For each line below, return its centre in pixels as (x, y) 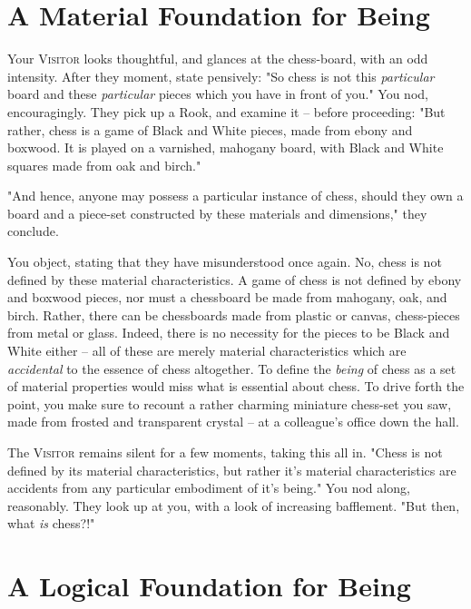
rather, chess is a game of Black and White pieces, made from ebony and (210, 129)
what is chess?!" (51, 523)
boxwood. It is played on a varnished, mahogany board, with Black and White (226, 147)
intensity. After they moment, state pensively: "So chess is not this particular (221, 76)
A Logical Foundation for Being (209, 586)
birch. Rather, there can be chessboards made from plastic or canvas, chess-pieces (234, 314)
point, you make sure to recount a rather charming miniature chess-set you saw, (230, 403)
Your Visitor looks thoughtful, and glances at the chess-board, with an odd (218, 59)
